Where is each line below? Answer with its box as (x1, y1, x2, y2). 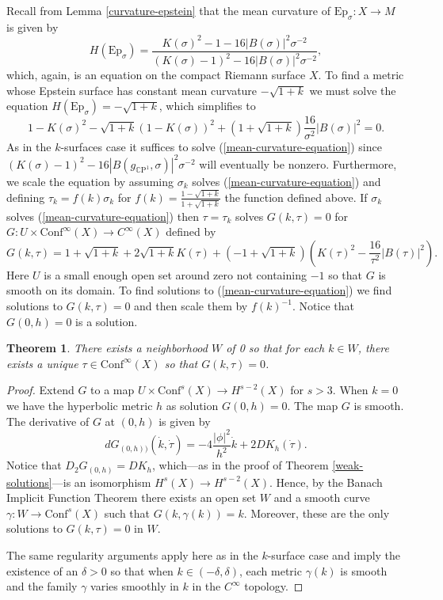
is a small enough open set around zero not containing (44, 266, 307, 283)
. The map (287, 397, 338, 413)
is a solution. (75, 313, 138, 329)
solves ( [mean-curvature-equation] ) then (6, 207, 199, 224)
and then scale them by (134, 298, 248, 314)
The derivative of (6, 412, 90, 429)
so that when (110, 562, 174, 579)
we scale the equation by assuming (6, 173, 174, 189)
